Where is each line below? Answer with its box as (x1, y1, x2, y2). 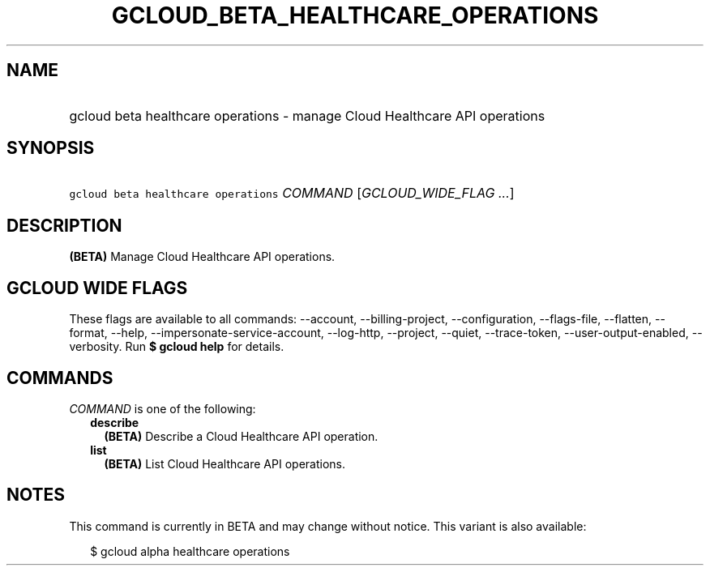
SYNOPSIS (6, 138, 95, 159)
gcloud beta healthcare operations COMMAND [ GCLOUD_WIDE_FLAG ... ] (69, 185, 515, 202)
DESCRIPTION (6, 215, 122, 236)
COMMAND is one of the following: (69, 401, 256, 416)
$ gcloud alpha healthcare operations (90, 544, 290, 558)
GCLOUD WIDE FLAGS (6, 277, 188, 298)
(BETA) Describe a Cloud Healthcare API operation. (104, 429, 379, 443)
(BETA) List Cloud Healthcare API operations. (104, 456, 345, 471)
